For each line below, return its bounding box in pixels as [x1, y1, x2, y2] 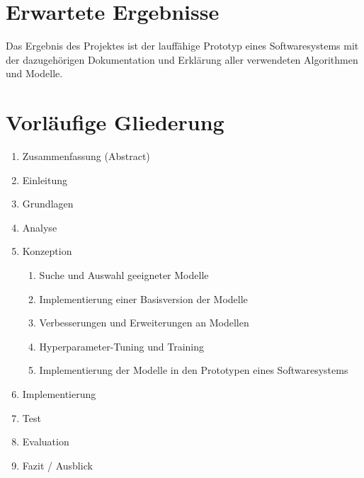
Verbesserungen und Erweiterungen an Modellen [39, 315, 249, 330]
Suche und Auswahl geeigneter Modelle [39, 268, 209, 282]
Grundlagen [22, 196, 74, 211]
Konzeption [22, 244, 72, 258]
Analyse [22, 220, 57, 234]
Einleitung [22, 172, 68, 187]
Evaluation [22, 434, 69, 449]
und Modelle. [6, 66, 63, 81]
